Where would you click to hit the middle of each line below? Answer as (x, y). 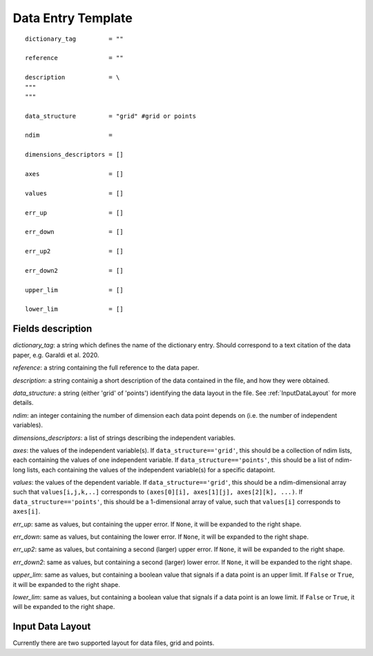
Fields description (52, 329)
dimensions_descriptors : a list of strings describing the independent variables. (124, 438)
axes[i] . (27, 512)
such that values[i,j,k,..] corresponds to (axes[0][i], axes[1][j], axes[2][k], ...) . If (158, 492)
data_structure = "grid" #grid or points (111, 116)
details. (23, 403)
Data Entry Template (73, 18)
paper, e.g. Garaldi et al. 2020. (56, 355)
